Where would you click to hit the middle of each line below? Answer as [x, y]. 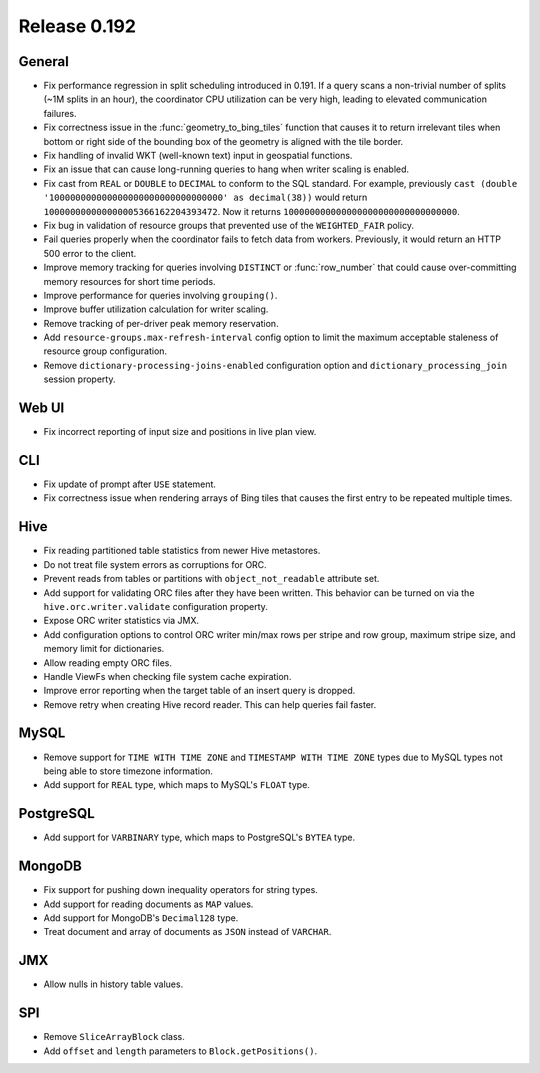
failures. [60, 113]
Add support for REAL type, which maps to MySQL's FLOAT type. [176, 785]
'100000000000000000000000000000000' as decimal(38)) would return [205, 197]
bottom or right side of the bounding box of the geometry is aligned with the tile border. [223, 141]
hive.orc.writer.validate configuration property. [156, 606]
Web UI [41, 408]
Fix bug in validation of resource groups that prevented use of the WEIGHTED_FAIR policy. [229, 225]
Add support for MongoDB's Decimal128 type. [141, 917]
